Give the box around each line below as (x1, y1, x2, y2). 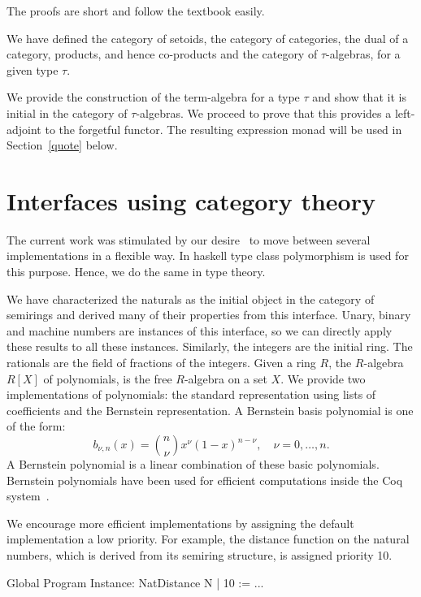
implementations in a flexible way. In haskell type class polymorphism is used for (7, 247, 409, 264)
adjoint (7, 120, 41, 137)
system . (7, 487, 50, 504)
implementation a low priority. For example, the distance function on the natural (7, 530, 410, 547)
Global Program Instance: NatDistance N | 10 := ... (7, 573, 264, 591)
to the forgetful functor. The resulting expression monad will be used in (45, 120, 402, 137)
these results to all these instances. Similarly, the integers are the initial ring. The (7, 338, 413, 355)
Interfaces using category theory (7, 184, 375, 217)
